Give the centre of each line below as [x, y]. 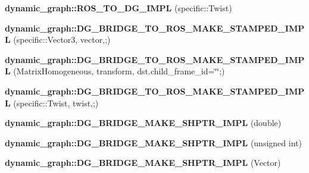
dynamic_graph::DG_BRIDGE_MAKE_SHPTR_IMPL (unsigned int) [153, 142]
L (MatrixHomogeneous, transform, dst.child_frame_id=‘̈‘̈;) [115, 71]
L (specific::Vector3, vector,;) [58, 40]
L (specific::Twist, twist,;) [52, 103]
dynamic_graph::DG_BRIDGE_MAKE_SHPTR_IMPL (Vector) [143, 163]
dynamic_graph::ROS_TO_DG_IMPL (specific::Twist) [118, 8]
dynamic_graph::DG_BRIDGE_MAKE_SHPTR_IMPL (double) [143, 123]
